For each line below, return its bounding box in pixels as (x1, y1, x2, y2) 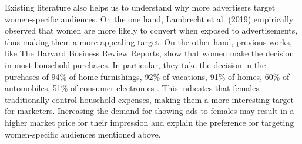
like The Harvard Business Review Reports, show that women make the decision (5, 47, 294, 59)
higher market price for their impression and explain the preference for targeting (5, 116, 294, 128)
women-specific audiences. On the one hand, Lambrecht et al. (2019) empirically (5, 12, 294, 25)
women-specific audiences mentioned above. (5, 128, 161, 140)
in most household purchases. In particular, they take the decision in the (5, 58, 266, 71)
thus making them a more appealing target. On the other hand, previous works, (5, 35, 292, 48)
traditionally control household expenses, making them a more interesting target (5, 93, 294, 105)
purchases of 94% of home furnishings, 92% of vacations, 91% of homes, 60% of (5, 70, 290, 82)
